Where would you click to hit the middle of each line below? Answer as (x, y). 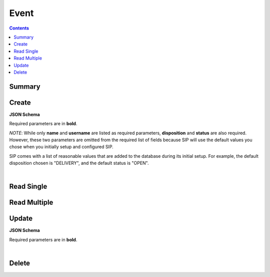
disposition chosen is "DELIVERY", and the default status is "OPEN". (79, 163)
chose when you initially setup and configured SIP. (61, 147)
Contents (19, 28)
